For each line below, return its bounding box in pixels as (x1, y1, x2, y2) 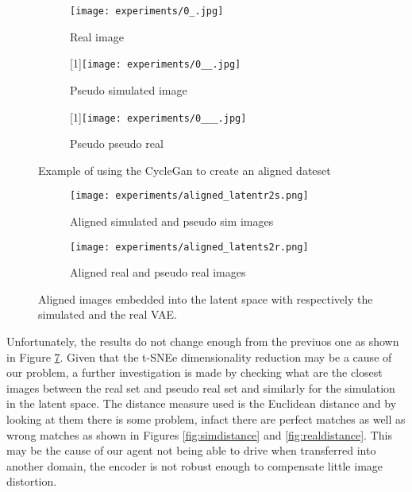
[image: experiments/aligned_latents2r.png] (70, 241, 309, 253)
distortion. (6, 473, 57, 490)
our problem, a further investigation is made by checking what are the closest (6, 364, 383, 381)
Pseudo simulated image (70, 81, 187, 98)
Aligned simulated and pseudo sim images (70, 213, 274, 229)
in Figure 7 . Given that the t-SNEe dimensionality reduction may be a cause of (6, 348, 392, 365)
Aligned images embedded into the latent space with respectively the (38, 290, 373, 307)
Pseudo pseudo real (70, 135, 164, 152)
